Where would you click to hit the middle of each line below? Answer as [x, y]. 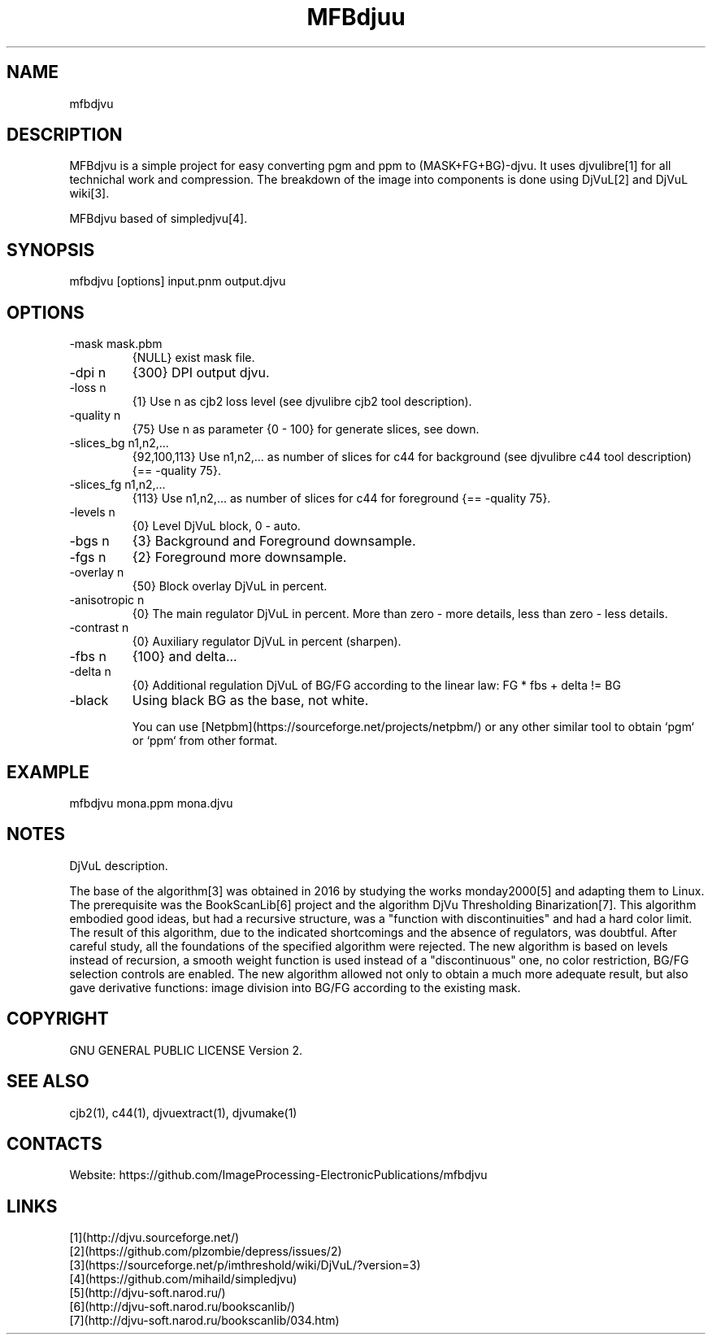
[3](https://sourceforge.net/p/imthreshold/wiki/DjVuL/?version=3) [245, 1265]
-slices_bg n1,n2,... [119, 443]
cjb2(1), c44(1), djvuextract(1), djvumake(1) [183, 1112]
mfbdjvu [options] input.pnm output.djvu [178, 281]
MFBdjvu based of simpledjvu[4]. [158, 219]
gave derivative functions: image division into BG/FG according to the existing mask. [295, 987]
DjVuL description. [119, 865]
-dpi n [88, 373]
